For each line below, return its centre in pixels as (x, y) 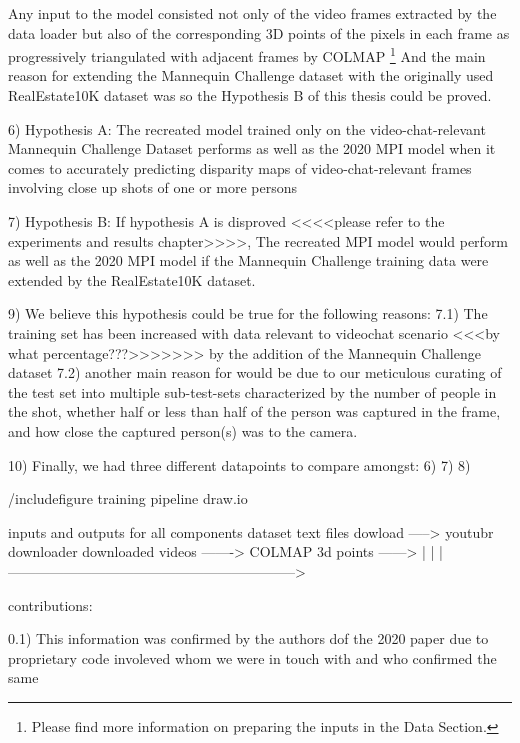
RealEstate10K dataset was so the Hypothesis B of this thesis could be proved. (250, 95)
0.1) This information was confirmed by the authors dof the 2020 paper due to (248, 638)
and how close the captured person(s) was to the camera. (183, 430)
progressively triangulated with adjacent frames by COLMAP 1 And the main (247, 54)
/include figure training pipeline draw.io (128, 498)
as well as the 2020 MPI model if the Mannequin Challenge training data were (248, 260)
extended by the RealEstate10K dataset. (132, 279)
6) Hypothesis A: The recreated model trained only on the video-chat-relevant (247, 128)
